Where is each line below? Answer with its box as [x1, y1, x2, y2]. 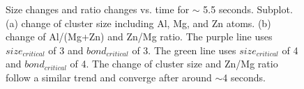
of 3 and [48, 42, 84, 57]
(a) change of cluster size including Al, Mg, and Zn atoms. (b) [6, 15, 271, 30]
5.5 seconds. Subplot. [203, 2, 293, 16]
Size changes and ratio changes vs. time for [6, 2, 190, 16]
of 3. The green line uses [132, 42, 236, 57]
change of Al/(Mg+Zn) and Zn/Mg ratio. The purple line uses [6, 29, 273, 44]
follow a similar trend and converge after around [6, 70, 212, 84]
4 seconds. [222, 70, 266, 84]
